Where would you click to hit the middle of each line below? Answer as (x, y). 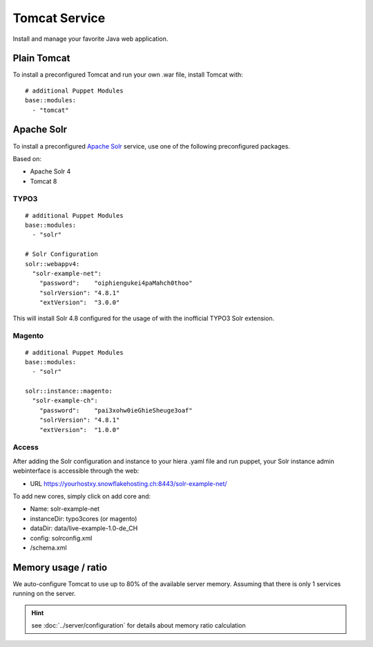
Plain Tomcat (41, 58)
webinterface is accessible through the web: (76, 471)
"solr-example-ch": (65, 401)
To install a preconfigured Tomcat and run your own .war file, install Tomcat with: (128, 75)
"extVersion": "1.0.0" (79, 430)
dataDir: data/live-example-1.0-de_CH (84, 528)
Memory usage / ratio (60, 567)
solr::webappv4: (52, 264)
